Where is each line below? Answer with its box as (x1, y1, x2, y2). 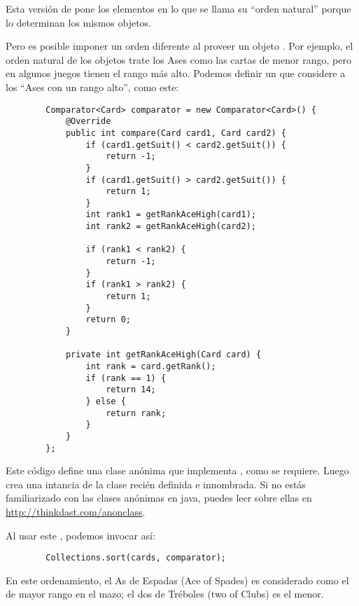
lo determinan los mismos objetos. (6, 15, 151, 29)
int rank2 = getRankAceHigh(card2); (85, 221, 256, 232)
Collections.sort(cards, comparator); (45, 553, 226, 563)
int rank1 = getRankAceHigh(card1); (85, 209, 256, 220)
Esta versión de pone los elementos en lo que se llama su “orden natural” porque (6, 1, 351, 15)
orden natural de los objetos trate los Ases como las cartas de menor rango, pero (6, 52, 351, 67)
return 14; (106, 385, 156, 395)
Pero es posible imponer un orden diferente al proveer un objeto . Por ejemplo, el (6, 39, 353, 53)
